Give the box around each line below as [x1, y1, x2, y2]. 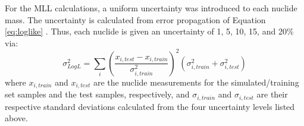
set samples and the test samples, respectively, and [5, 88, 190, 100]
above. [5, 112, 28, 124]
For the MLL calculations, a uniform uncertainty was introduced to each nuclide [5, 2, 297, 14]
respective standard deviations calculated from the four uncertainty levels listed [5, 100, 295, 112]
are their [256, 88, 288, 100]
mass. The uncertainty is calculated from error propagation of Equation [5, 13, 266, 26]
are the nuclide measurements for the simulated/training [93, 75, 299, 88]
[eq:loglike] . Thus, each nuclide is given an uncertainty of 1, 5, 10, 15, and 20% [5, 25, 294, 37]
